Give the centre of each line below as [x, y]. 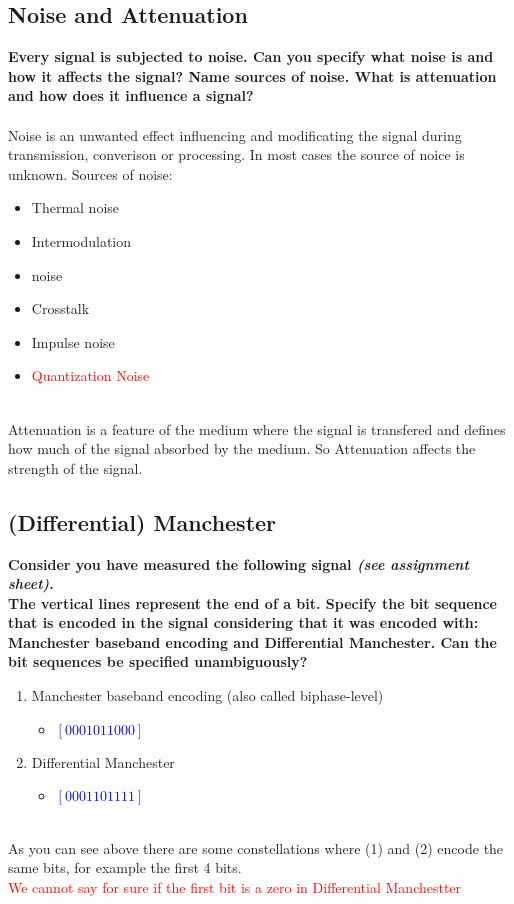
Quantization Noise [90, 375]
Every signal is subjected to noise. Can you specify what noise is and [251, 56]
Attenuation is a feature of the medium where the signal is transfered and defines [257, 428]
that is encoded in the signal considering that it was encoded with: [243, 622]
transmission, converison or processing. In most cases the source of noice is [236, 154]
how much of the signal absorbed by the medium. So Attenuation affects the [242, 448]
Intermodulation [81, 240]
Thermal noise [75, 207]
